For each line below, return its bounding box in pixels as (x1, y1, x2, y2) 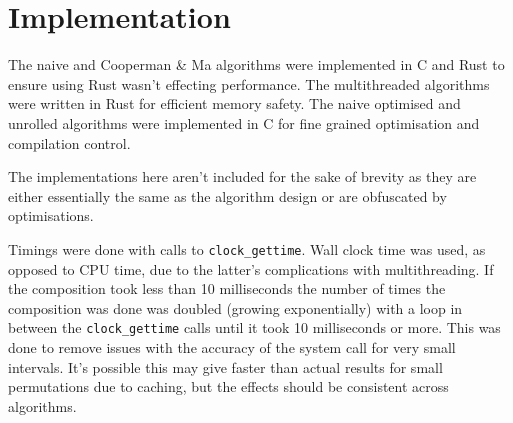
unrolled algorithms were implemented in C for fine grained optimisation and (8, 112, 480, 133)
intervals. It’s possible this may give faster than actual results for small (8, 356, 443, 377)
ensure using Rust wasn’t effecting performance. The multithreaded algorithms (8, 73, 490, 94)
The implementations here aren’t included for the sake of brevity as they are (8, 166, 477, 187)
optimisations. (8, 205, 94, 226)
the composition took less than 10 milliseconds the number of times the (8, 278, 446, 299)
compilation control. (8, 132, 131, 153)
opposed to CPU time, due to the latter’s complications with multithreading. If (8, 258, 494, 279)
